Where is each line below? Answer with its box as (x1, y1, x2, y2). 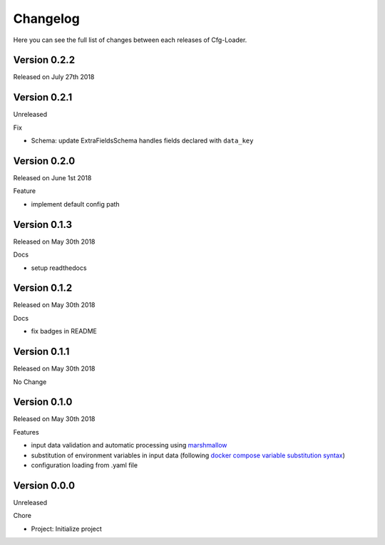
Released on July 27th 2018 (13, 73, 95, 81)
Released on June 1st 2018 (13, 174, 92, 182)
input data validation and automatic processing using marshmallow (31, 441, 227, 450)
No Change (13, 378, 47, 386)
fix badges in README (31, 327, 98, 336)
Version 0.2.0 (13, 155, 76, 167)
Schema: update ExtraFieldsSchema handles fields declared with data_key (31, 136, 254, 145)
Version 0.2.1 (13, 91, 73, 103)
